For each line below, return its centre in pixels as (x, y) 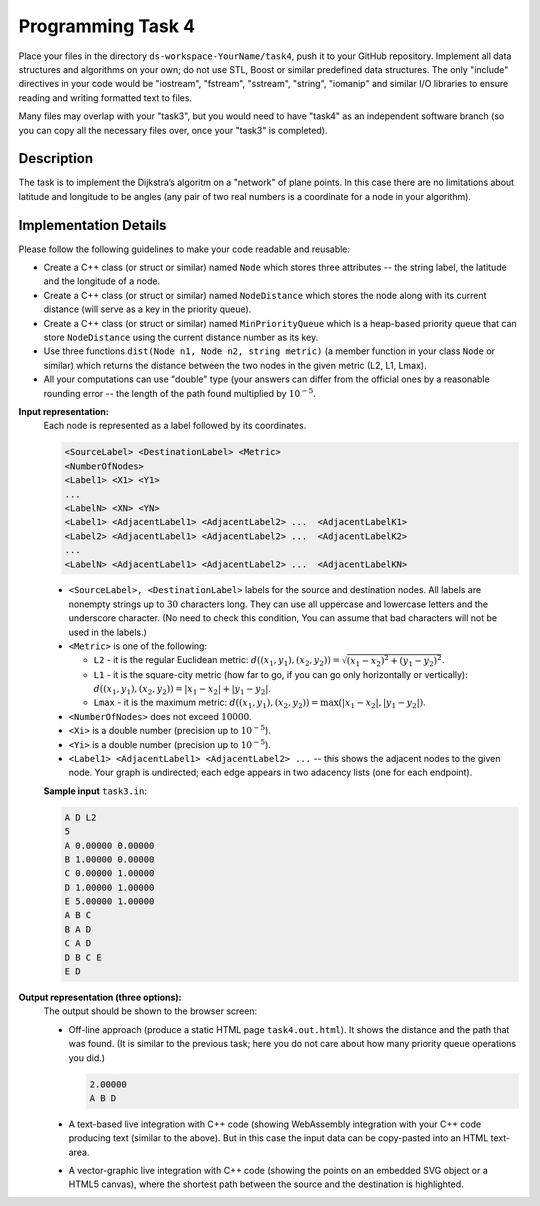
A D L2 (80, 817)
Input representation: (63, 411)
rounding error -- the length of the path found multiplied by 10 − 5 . (180, 392)
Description (56, 158)
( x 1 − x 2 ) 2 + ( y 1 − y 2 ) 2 (394, 661)
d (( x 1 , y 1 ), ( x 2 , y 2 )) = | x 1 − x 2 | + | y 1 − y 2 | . (182, 690)
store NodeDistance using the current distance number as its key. (181, 337)
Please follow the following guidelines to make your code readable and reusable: (184, 249)
